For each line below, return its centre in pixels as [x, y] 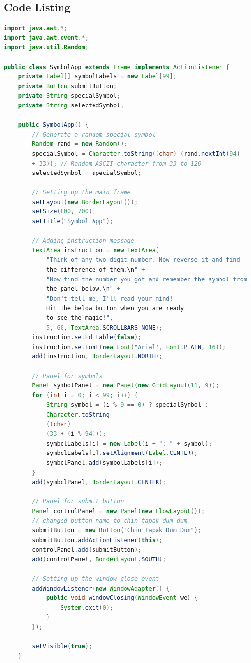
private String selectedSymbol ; [71, 105]
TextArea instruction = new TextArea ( [96, 250]
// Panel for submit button [78, 502]
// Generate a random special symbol [94, 134]
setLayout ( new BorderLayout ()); [85, 202]
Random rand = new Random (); [80, 144]
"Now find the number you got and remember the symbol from [146, 279]
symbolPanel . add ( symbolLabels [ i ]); [104, 463]
